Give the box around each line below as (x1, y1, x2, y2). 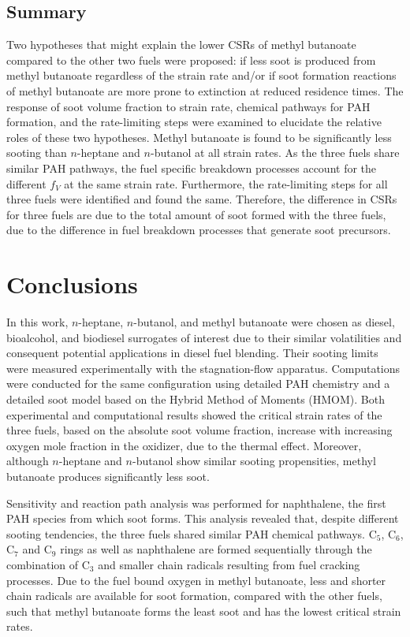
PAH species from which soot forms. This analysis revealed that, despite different (6, 510, 399, 527)
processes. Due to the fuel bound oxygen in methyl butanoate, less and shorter (6, 572, 386, 588)
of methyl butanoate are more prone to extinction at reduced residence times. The (6, 82, 404, 99)
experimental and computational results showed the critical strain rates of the (6, 406, 382, 423)
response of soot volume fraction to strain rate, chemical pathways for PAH (6, 98, 371, 114)
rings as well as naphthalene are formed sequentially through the (60, 541, 372, 557)
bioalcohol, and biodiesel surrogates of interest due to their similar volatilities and (6, 329, 402, 345)
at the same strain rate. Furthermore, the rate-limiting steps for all (64, 175, 388, 192)
